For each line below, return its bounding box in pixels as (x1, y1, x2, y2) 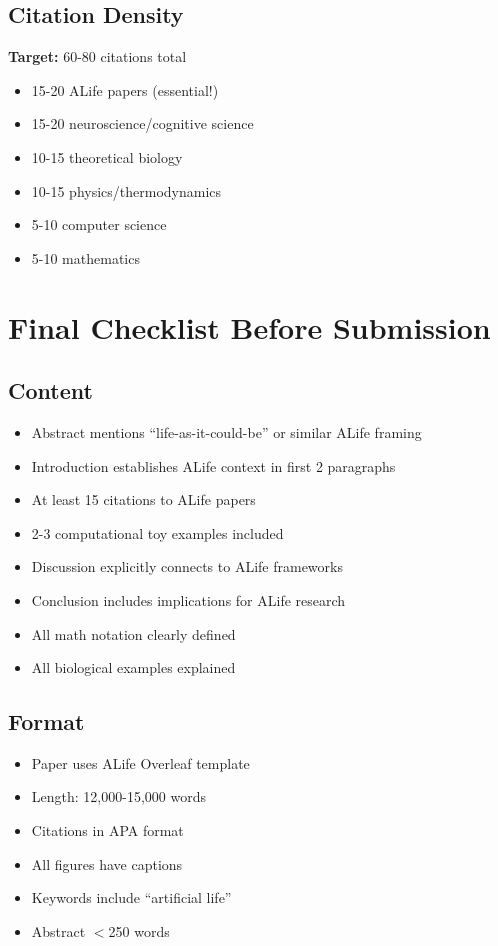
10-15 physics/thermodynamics (31, 180, 222, 201)
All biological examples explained (31, 657, 236, 678)
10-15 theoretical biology (31, 146, 183, 167)
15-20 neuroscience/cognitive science (31, 113, 254, 134)
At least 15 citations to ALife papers (31, 489, 256, 510)
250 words (108, 920, 170, 941)
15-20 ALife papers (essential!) (31, 79, 219, 100)
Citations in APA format (31, 820, 184, 841)
